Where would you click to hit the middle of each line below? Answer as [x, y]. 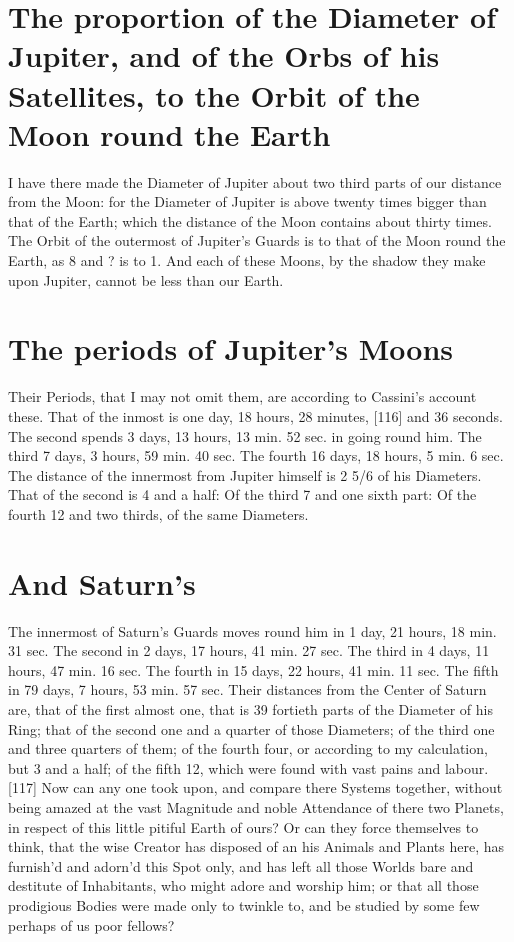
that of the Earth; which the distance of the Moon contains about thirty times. [250, 220]
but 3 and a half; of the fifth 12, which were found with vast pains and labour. [248, 767]
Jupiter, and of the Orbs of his [224, 55]
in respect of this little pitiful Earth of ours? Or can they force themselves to [243, 826]
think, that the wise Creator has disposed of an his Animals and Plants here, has [256, 846]
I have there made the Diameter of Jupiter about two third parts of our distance [255, 181]
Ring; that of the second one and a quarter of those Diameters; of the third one [251, 728]
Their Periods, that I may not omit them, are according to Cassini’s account [242, 396]
